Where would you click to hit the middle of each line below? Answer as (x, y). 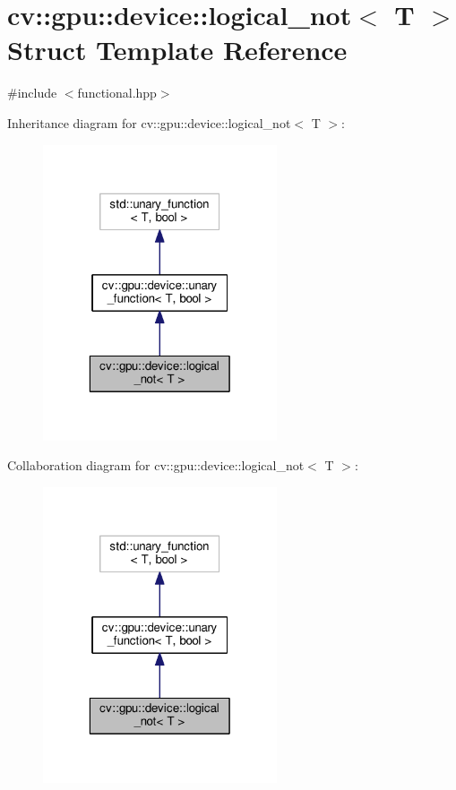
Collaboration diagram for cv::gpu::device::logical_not (156, 465)
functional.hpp (117, 93)
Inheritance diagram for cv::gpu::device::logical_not (149, 122)
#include (32, 93)
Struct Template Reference (177, 50)
